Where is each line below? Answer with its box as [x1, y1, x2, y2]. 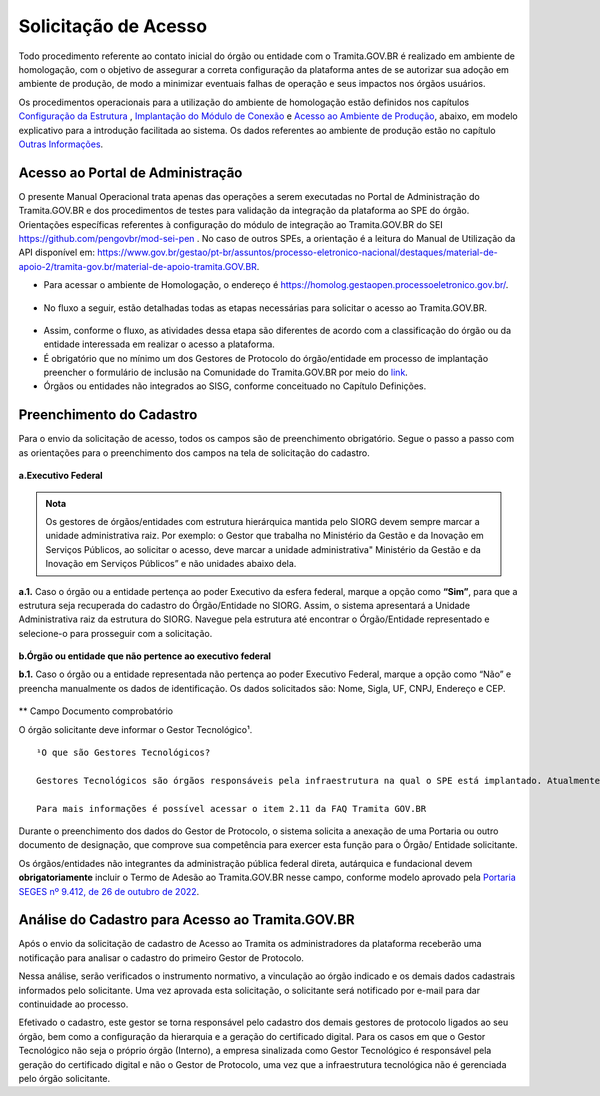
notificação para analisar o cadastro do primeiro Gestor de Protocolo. [18, 951, 305, 964]
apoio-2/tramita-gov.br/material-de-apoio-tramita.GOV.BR [18, 260, 257, 272]
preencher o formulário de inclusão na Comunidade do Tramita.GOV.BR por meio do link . [43, 366, 409, 379]
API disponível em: [18, 246, 95, 259]
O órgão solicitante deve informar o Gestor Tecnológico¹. [18, 723, 253, 735]
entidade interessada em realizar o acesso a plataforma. [43, 338, 275, 350]
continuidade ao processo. [18, 998, 129, 1010]
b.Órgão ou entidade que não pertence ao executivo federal [18, 650, 272, 662]
